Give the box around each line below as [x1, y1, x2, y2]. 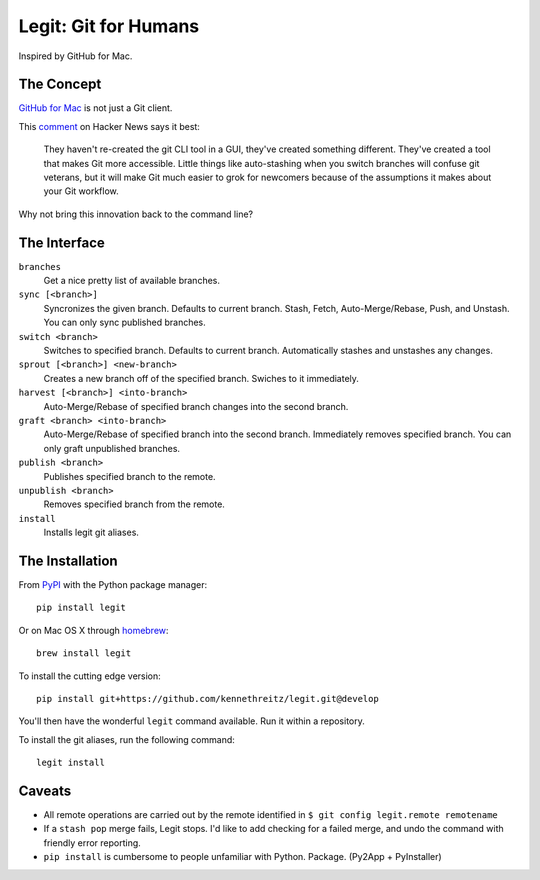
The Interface [18, 234, 105, 251]
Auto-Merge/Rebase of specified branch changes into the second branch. [43, 400, 349, 412]
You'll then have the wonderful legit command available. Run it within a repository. [18, 715, 365, 727]
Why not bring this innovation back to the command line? [18, 208, 254, 220]
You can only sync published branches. [43, 316, 207, 329]
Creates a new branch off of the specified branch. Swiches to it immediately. [43, 372, 360, 384]
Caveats [18, 782, 72, 799]
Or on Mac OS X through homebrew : [18, 624, 169, 636]
